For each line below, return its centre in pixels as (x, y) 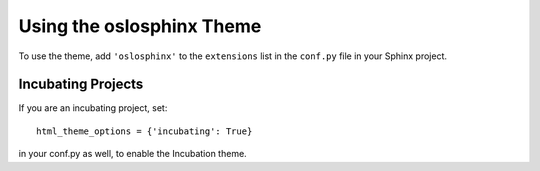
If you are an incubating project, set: (93, 108)
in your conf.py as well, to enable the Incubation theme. (132, 154)
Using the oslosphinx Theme (140, 26)
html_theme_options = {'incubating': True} (144, 131)
